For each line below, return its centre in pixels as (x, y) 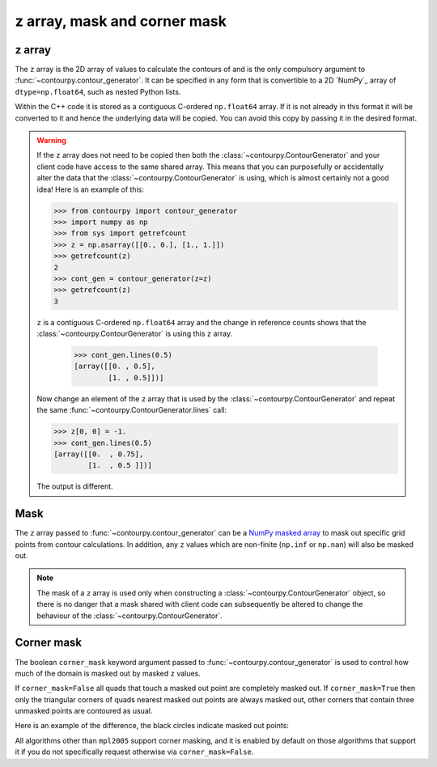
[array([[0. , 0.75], (99, 454)
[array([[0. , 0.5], (115, 367)
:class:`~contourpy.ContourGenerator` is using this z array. (135, 334)
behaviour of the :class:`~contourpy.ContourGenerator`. (129, 616)
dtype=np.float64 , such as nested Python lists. (98, 91)
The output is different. (75, 486)
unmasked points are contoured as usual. (84, 711)
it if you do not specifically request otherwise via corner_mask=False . (134, 752)
